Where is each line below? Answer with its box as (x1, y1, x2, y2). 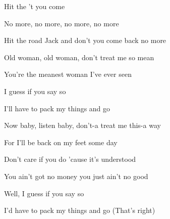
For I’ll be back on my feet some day (4, 137, 118, 147)
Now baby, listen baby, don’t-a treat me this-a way (4, 120, 161, 130)
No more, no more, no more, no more (4, 18, 119, 28)
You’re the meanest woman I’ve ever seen (4, 69, 132, 79)
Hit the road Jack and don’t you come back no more (4, 35, 166, 46)
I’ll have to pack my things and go (4, 103, 110, 113)
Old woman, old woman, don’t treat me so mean (4, 52, 154, 62)
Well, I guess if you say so (4, 188, 84, 198)
